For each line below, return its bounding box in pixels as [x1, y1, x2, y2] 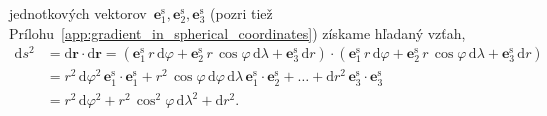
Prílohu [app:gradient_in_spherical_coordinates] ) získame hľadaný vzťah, [9, 22, 466, 43]
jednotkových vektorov [9, 3, 147, 23]
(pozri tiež [210, 3, 273, 23]
